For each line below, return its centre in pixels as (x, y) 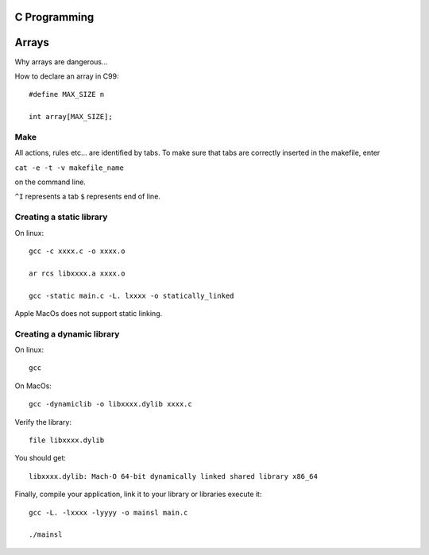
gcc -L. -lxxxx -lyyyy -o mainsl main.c (108, 513)
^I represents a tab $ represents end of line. (87, 197)
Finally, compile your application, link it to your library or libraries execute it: (138, 494)
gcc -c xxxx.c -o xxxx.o (77, 251)
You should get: (41, 458)
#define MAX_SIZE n (67, 94)
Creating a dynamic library (67, 333)
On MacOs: (33, 386)
